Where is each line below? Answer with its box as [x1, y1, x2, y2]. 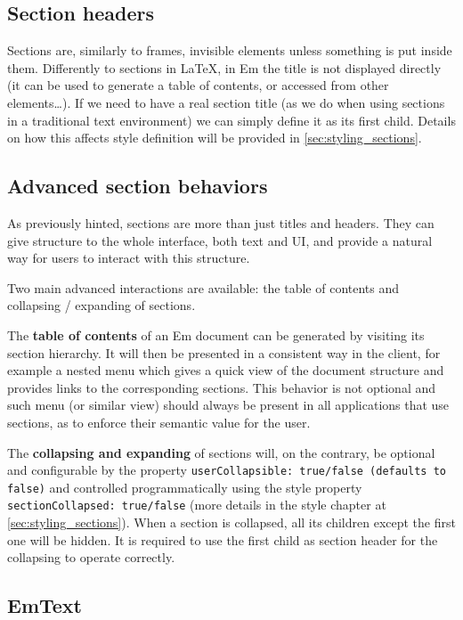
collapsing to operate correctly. [7, 548, 175, 567]
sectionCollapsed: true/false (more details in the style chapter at [7, 495, 386, 514]
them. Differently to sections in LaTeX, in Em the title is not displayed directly [7, 58, 442, 77]
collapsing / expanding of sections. [7, 296, 196, 314]
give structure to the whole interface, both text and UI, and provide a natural [7, 231, 433, 249]
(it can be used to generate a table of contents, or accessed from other [7, 76, 389, 94]
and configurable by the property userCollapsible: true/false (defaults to [7, 461, 447, 479]
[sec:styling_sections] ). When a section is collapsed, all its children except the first [7, 513, 456, 532]
